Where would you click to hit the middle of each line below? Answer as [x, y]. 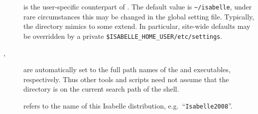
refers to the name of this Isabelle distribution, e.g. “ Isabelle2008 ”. [128, 105]
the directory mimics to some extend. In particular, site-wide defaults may [137, 26]
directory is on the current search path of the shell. [101, 89]
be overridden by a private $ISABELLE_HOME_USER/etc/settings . [123, 36]
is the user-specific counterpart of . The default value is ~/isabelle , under [138, 6]
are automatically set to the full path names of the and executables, [127, 69]
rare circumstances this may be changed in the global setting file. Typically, [139, 16]
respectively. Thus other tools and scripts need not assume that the [126, 79]
